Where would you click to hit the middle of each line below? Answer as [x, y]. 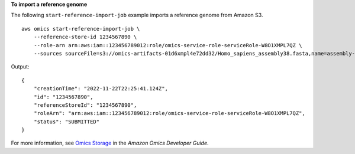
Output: [20, 67]
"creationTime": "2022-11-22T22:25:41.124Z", [101, 89]
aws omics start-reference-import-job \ [81, 29]
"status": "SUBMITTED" [67, 122]
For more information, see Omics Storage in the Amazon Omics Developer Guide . [110, 143]
